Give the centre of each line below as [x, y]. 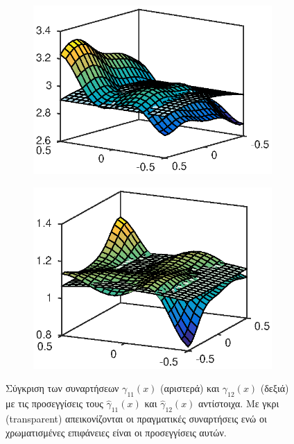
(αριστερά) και [190, 388]
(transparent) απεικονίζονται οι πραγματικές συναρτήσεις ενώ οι [136, 418]
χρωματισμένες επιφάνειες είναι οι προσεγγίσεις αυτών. [116, 432]
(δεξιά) [275, 388]
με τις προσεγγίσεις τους [54, 403]
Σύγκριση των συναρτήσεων [62, 388]
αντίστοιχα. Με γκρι [239, 403]
